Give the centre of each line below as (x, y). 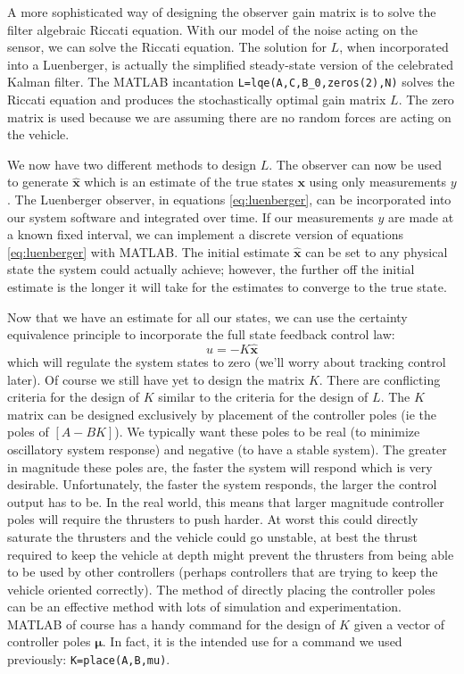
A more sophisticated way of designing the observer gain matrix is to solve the (222, 12)
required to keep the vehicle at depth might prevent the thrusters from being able (231, 554)
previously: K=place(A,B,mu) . (89, 659)
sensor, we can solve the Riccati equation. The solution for (167, 47)
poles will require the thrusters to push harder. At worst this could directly (213, 519)
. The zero (426, 100)
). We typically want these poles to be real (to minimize (267, 432)
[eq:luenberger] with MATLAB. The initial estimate (149, 251)
